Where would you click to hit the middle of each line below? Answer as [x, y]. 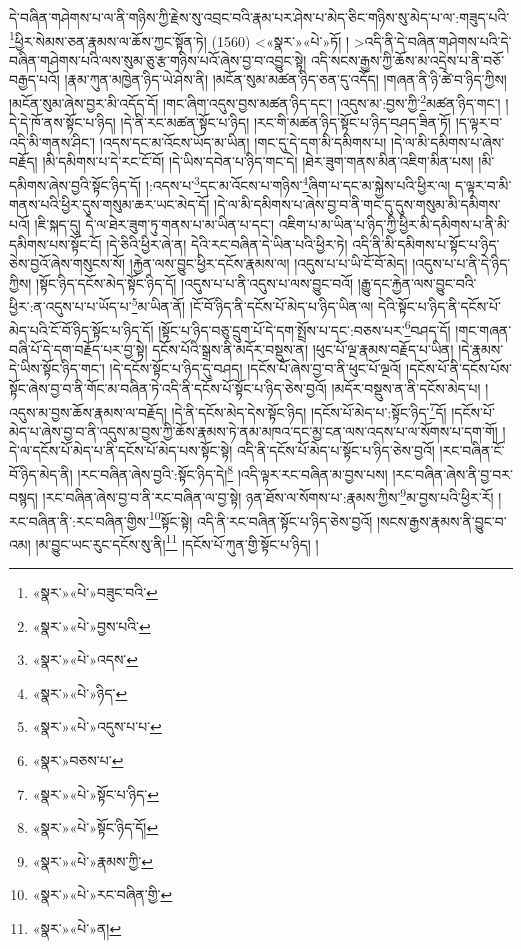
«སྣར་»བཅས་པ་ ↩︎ [78, 759]
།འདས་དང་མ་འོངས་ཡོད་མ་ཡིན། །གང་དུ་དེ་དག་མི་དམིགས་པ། [243, 141]
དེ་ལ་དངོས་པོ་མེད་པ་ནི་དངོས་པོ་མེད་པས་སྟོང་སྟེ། [121, 450]
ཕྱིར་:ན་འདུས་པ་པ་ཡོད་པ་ [70, 305]
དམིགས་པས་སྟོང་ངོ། [55, 243]
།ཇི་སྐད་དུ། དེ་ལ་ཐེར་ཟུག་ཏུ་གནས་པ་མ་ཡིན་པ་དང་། [154, 223]
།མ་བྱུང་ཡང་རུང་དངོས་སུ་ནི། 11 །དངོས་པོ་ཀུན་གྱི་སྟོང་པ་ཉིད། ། [177, 542]
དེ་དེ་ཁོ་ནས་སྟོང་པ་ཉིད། [62, 122]
